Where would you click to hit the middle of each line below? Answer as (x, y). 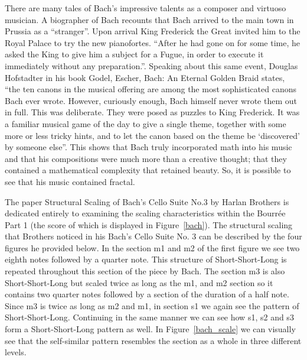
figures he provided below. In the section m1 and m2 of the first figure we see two (152, 247)
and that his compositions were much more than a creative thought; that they (146, 158)
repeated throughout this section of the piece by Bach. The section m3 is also (145, 271)
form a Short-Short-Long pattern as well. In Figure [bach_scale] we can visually (150, 329)
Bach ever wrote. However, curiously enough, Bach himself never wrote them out (151, 100)
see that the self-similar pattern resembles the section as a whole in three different (153, 340)
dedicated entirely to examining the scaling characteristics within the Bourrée (145, 213)
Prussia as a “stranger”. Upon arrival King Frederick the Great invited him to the (153, 31)
